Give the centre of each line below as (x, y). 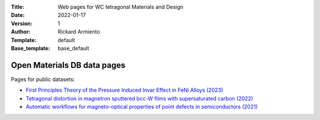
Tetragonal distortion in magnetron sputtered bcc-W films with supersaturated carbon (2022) (140, 98)
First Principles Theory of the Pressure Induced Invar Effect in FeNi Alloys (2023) (124, 90)
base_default (73, 48)
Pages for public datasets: (43, 79)
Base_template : (31, 48)
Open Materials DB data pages (68, 65)
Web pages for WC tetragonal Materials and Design (121, 7)
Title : (18, 7)
